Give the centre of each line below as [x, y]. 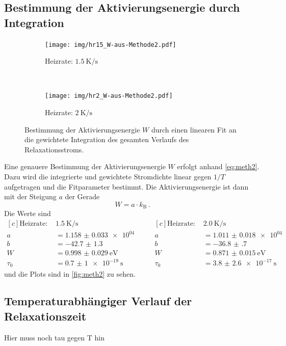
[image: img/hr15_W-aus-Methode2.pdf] [111, 45]
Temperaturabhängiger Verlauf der [98, 301]
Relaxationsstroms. [54, 149]
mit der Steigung [30, 196]
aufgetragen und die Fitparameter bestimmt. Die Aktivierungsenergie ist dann [126, 186]
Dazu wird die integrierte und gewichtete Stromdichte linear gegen [108, 177]
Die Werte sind [28, 213]
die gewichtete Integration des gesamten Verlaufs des [107, 139]
